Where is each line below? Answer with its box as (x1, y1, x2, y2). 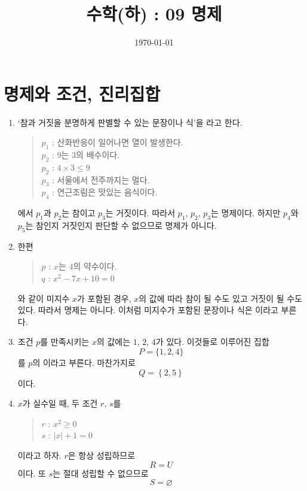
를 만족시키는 (40, 335, 90, 348)
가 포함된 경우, (77, 292, 131, 304)
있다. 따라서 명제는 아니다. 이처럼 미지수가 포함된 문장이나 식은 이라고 (17, 304, 278, 316)
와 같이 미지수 (17, 292, 70, 304)
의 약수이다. (73, 260, 117, 272)
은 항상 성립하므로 (67, 448, 136, 461)
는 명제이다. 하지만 (211, 207, 281, 219)
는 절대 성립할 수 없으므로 (53, 466, 149, 479)
